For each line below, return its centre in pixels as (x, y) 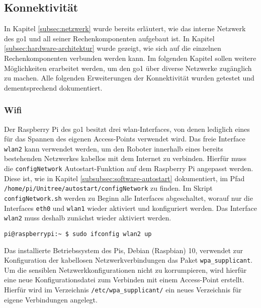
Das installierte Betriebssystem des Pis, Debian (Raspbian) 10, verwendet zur (123, 250)
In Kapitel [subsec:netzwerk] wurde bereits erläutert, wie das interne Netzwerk (125, 28)
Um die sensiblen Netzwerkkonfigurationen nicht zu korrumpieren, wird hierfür (125, 269)
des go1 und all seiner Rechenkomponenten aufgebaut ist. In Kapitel (109, 38)
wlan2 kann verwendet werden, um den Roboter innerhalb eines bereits (114, 148)
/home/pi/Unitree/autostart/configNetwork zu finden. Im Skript (108, 188)
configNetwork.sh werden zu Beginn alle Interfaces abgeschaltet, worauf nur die (128, 198)
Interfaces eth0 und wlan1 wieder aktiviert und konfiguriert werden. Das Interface (130, 208)
